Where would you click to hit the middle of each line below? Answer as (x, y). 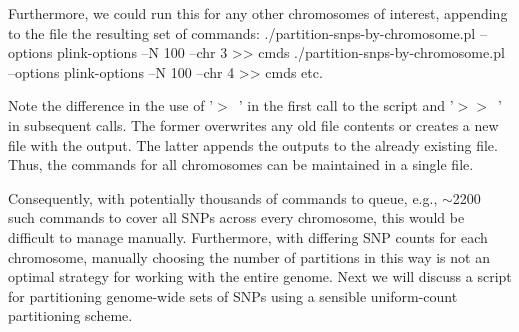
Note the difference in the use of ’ (111, 105)
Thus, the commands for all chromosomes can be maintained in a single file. (241, 164)
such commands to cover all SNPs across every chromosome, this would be (236, 217)
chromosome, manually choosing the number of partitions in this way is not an (249, 256)
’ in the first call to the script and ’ (346, 105)
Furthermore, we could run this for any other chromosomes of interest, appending (258, 13)
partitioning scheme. (70, 315)
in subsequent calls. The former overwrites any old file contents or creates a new (253, 124)
